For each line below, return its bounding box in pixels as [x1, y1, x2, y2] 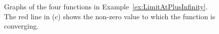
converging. [4, 21, 39, 31]
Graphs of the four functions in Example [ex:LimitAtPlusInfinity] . [4, 1, 208, 11]
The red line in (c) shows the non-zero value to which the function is [4, 11, 215, 21]
